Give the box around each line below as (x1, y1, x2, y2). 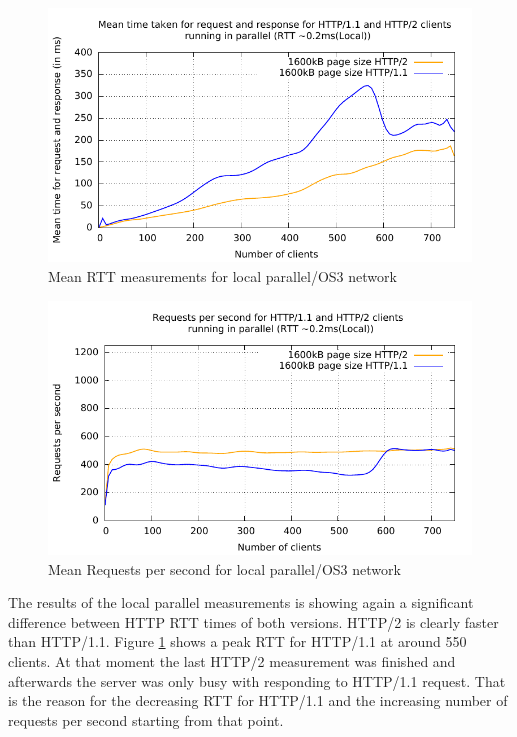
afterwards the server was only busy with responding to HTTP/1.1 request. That (8, 670, 506, 691)
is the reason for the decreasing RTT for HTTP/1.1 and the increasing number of (8, 690, 508, 711)
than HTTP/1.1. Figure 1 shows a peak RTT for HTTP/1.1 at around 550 (8, 631, 467, 652)
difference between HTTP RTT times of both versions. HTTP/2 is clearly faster (8, 611, 499, 632)
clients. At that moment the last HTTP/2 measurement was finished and (8, 650, 456, 671)
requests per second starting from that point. (8, 709, 284, 730)
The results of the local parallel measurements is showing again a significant (8, 592, 474, 613)
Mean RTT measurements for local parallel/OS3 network (48, 265, 397, 286)
